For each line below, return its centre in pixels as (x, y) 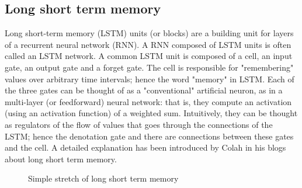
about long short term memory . (61, 159)
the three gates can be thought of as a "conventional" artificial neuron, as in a (144, 90)
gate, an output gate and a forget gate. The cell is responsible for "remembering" (149, 67)
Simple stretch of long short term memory (103, 178)
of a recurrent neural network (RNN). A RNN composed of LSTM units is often (148, 44)
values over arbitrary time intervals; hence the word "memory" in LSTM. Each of (150, 79)
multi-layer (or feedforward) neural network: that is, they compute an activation (148, 101)
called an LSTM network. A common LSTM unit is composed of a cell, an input (149, 56)
